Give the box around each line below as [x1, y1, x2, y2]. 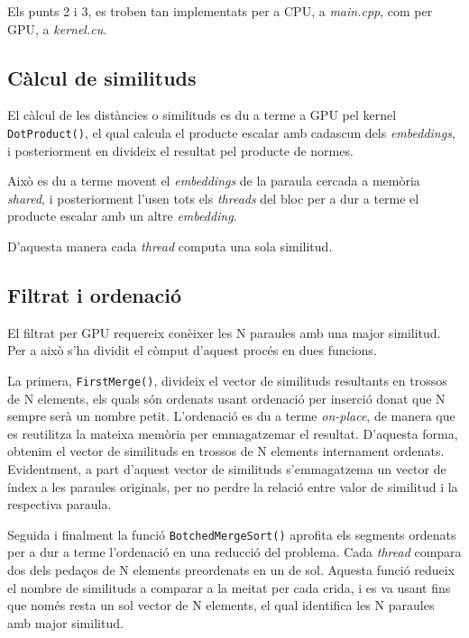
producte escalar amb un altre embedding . [7, 206, 237, 225]
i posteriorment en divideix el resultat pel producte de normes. [7, 141, 354, 159]
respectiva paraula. [7, 495, 112, 514]
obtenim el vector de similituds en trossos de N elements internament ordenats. [7, 442, 445, 460]
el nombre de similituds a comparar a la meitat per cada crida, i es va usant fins [7, 578, 451, 597]
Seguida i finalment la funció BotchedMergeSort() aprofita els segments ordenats [7, 524, 456, 543]
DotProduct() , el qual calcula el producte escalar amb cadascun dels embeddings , [7, 123, 455, 141]
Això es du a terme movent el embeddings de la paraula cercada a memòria [7, 171, 420, 190]
